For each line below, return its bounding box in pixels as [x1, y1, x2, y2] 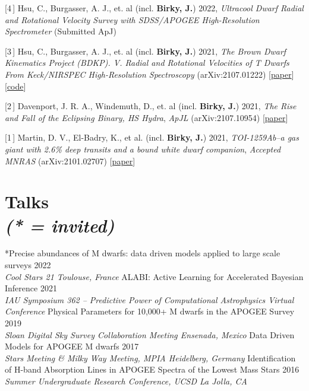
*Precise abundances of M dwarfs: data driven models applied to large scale [5, 247, 280, 259]
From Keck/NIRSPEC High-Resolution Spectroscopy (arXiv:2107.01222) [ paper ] [5, 68, 294, 80]
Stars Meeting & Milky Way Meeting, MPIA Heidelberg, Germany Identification [5, 351, 296, 364]
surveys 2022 [5, 259, 51, 271]
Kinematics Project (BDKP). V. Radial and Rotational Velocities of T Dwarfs [5, 56, 289, 69]
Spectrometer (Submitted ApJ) [5, 25, 116, 37]
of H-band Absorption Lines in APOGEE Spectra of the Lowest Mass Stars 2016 [5, 363, 299, 376]
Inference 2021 [5, 282, 57, 294]
